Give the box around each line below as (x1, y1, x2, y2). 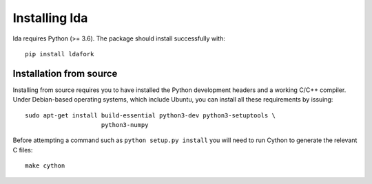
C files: (12, 146, 33, 154)
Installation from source (12, 67, 118, 79)
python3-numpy (101, 121, 149, 129)
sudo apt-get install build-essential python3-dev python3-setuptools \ (25, 111, 276, 119)
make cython (25, 162, 65, 170)
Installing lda (12, 10, 88, 25)
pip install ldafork (25, 50, 94, 58)
